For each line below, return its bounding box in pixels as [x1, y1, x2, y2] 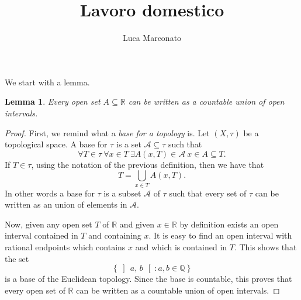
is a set [116, 138, 141, 150]
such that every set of [169, 187, 247, 199]
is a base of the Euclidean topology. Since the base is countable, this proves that [5, 273, 292, 285]
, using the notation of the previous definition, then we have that [31, 158, 264, 170]
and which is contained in [135, 240, 227, 253]
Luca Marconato [122, 32, 182, 44]
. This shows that [234, 240, 297, 253]
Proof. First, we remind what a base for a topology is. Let [5, 126, 210, 139]
